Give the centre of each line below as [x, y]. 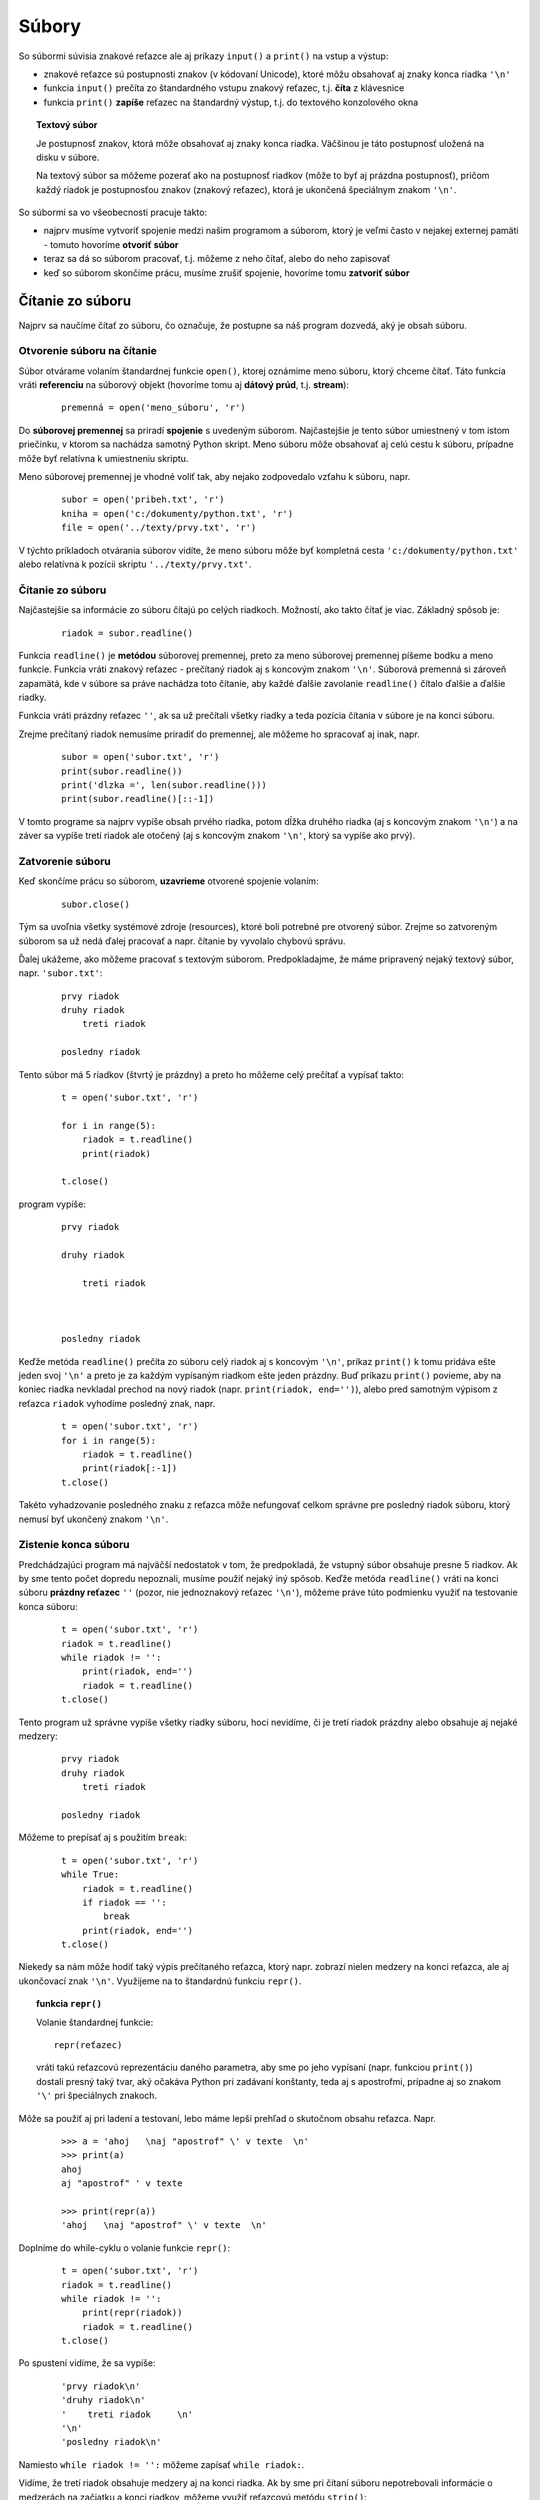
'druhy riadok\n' [103, 2400]
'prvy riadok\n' [101, 2386]
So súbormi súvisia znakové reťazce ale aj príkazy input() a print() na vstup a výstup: [203, 56]
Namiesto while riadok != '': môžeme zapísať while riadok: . [161, 2464]
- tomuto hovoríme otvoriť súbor [111, 244]
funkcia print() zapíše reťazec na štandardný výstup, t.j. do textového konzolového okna [231, 102]
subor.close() [95, 904]
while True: [90, 1874]
